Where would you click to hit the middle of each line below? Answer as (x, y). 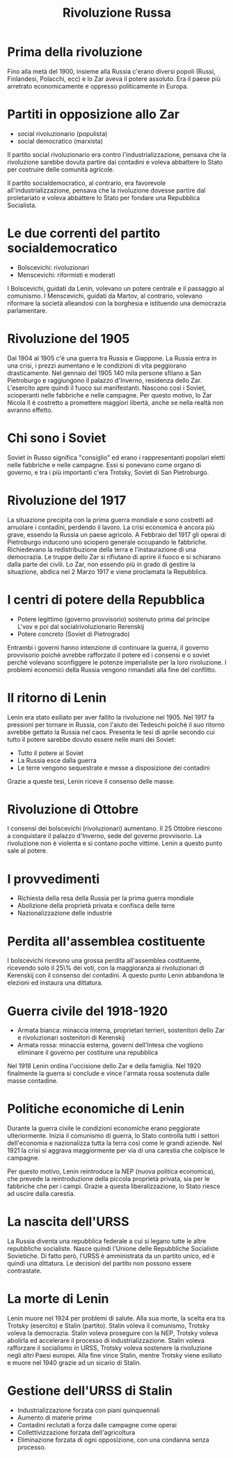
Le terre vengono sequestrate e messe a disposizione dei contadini (113, 768)
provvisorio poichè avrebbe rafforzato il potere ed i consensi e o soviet (109, 655)
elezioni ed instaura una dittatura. (55, 983)
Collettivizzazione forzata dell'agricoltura (76, 1432)
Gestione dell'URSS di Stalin (90, 1391)
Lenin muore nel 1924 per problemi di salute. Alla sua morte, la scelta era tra (116, 1319)
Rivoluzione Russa (117, 13)
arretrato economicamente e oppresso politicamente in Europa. (98, 86)
